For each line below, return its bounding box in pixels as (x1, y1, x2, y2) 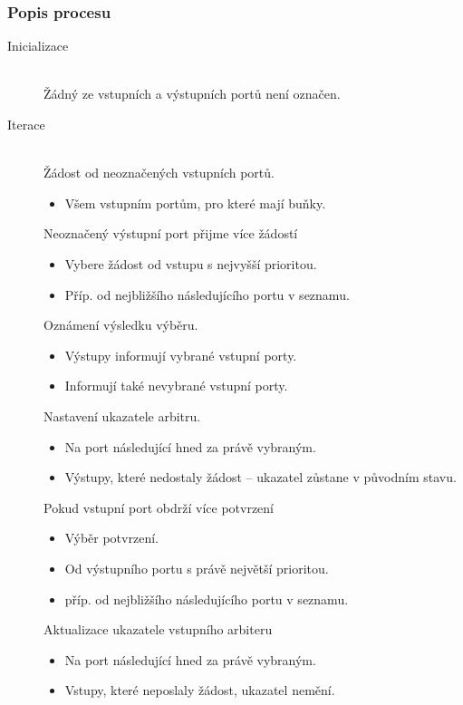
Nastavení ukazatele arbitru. (43, 406, 201, 425)
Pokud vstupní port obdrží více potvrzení (43, 497, 275, 517)
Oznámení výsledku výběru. (43, 315, 198, 334)
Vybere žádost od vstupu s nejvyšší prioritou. (64, 254, 317, 273)
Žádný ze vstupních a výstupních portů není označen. (43, 84, 341, 103)
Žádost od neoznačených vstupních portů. (43, 163, 275, 182)
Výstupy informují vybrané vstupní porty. (64, 345, 297, 364)
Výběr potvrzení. (64, 528, 159, 547)
